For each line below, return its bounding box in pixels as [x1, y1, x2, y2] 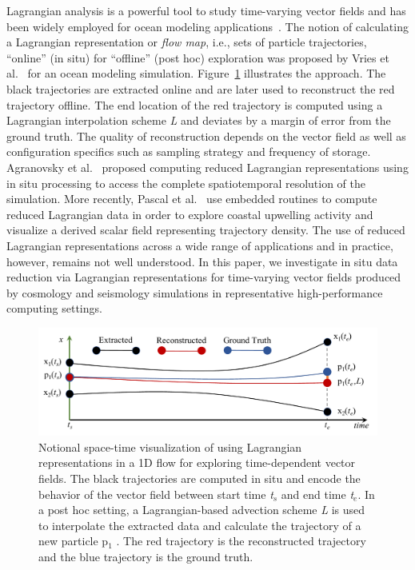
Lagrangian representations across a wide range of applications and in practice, [6, 237, 393, 253]
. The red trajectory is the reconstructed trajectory [116, 532, 366, 549]
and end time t [281, 485, 354, 502]
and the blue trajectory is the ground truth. [38, 548, 253, 565]
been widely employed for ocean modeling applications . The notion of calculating [6, 18, 409, 34]
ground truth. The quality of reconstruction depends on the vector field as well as [6, 127, 406, 144]
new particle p [38, 532, 109, 549]
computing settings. [6, 300, 102, 317]
